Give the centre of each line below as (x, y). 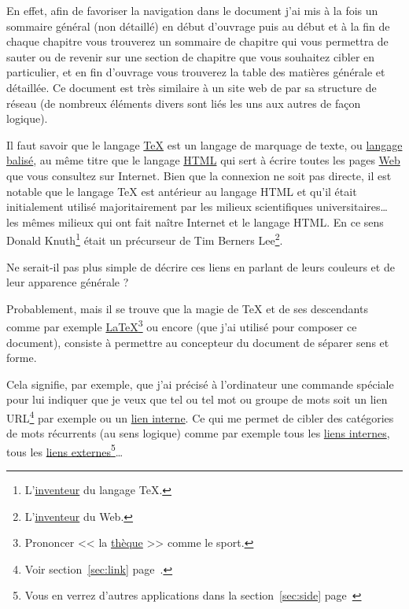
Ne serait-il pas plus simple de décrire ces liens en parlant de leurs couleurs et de (201, 266)
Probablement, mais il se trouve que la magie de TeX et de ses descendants (187, 308)
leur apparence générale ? (68, 282)
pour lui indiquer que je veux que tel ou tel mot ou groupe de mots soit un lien (197, 399)
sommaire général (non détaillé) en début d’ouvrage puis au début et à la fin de (198, 26)
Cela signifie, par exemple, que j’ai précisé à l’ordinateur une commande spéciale (200, 384)
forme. (22, 358)
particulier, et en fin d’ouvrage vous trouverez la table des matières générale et (196, 72)
